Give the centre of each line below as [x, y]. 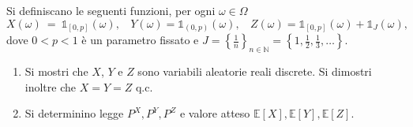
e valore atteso [215, 113]
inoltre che [51, 86]
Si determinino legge [74, 113]
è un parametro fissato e [140, 40]
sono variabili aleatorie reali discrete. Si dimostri [255, 71]
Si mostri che [56, 71]
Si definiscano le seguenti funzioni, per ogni [111, 10]
